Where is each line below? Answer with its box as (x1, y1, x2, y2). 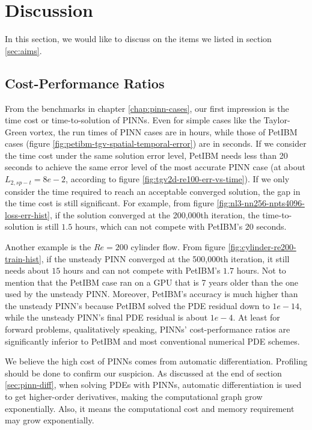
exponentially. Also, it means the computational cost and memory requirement (5, 402, 295, 414)
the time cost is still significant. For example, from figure (5, 197, 214, 209)
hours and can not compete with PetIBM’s (63, 264, 221, 277)
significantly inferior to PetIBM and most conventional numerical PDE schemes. (5, 334, 300, 347)
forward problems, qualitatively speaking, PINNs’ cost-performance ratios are (5, 323, 290, 336)
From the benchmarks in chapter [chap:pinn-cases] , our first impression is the (5, 102, 289, 114)
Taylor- (263, 114, 290, 126)
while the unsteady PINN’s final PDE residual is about (5, 311, 208, 324)
